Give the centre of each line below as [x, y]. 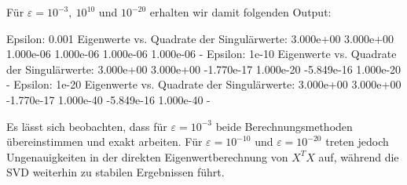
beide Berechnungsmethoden [284, 126]
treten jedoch [357, 141]
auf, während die [359, 156]
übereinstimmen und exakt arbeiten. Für [104, 141]
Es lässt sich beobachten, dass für [87, 126]
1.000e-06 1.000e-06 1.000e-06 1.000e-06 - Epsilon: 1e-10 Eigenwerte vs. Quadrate [202, 54]
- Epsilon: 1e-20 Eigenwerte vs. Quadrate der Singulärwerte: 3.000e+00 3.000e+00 [204, 84]
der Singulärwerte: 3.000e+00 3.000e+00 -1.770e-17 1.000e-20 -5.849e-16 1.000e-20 [204, 69]
